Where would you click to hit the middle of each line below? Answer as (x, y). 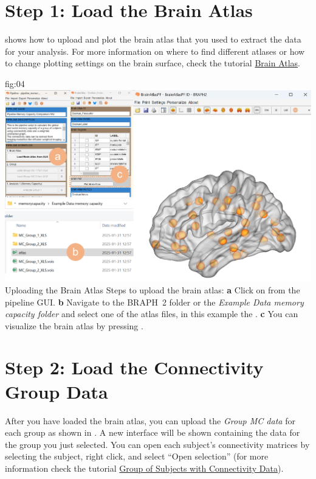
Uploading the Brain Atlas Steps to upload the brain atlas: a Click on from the (153, 289)
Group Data (57, 391)
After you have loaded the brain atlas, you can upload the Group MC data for (150, 420)
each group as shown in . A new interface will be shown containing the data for (153, 432)
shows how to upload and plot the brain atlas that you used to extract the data (153, 39)
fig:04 (15, 83)
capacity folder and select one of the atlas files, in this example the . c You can (152, 314)
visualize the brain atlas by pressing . (74, 325)
